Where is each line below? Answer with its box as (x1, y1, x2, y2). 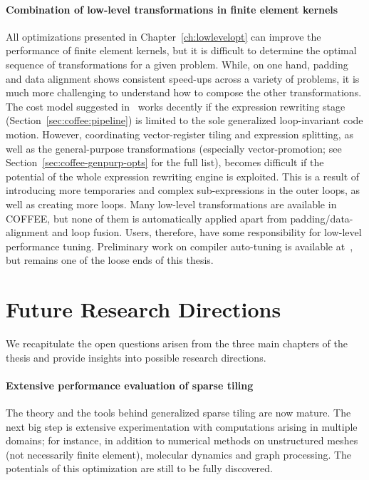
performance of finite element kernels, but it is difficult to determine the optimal (6, 43, 357, 58)
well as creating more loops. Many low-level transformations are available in (6, 196, 337, 211)
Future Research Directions (6, 295, 281, 324)
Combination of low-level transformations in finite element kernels (6, 1, 338, 16)
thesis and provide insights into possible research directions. (6, 349, 266, 364)
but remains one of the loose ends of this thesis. (6, 252, 214, 267)
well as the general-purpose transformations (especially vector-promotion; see (6, 141, 342, 155)
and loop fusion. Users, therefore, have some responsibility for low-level (51, 225, 362, 240)
